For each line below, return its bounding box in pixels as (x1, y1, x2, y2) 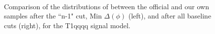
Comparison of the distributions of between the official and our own (4, 1, 209, 11)
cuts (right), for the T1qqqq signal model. (4, 20, 130, 30)
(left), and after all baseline (128, 11, 212, 21)
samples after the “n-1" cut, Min (4, 11, 102, 21)
